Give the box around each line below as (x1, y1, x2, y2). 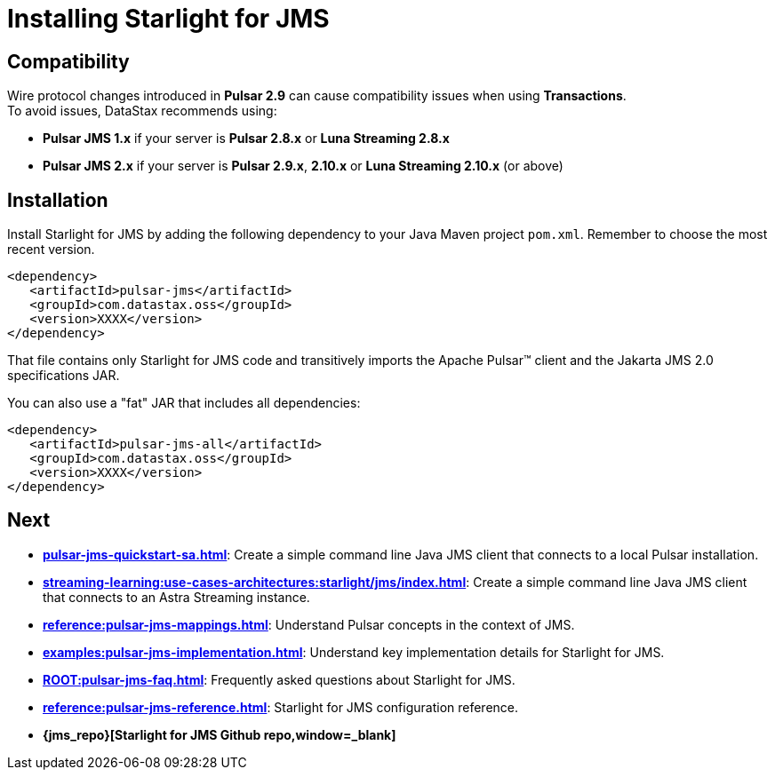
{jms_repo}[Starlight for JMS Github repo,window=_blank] (43, 726, 396, 742)
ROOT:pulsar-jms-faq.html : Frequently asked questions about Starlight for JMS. (43, 671, 515, 687)
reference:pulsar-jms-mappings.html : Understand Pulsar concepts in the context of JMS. (43, 616, 575, 632)
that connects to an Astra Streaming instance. (43, 589, 310, 605)
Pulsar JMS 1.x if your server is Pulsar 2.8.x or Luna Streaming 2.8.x (43, 131, 450, 147)
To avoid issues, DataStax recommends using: (7, 103, 277, 119)
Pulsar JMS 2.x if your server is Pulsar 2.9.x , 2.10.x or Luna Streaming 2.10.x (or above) (43, 158, 563, 174)
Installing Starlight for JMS (7, 4, 330, 34)
